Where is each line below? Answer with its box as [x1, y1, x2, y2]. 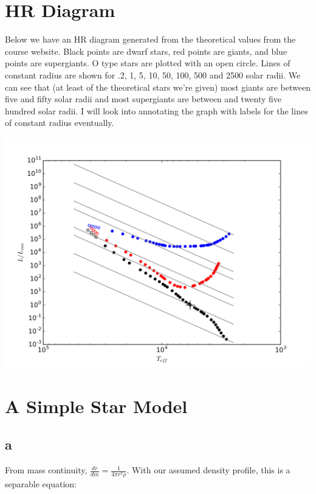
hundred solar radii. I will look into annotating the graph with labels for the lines [5, 104, 308, 117]
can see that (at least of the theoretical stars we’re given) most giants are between [5, 80, 311, 93]
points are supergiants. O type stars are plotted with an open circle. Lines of [5, 57, 290, 69]
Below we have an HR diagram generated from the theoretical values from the [5, 33, 296, 46]
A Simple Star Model [5, 393, 188, 418]
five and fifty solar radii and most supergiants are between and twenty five [5, 92, 282, 105]
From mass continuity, [5, 464, 88, 476]
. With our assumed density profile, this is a [126, 464, 290, 476]
